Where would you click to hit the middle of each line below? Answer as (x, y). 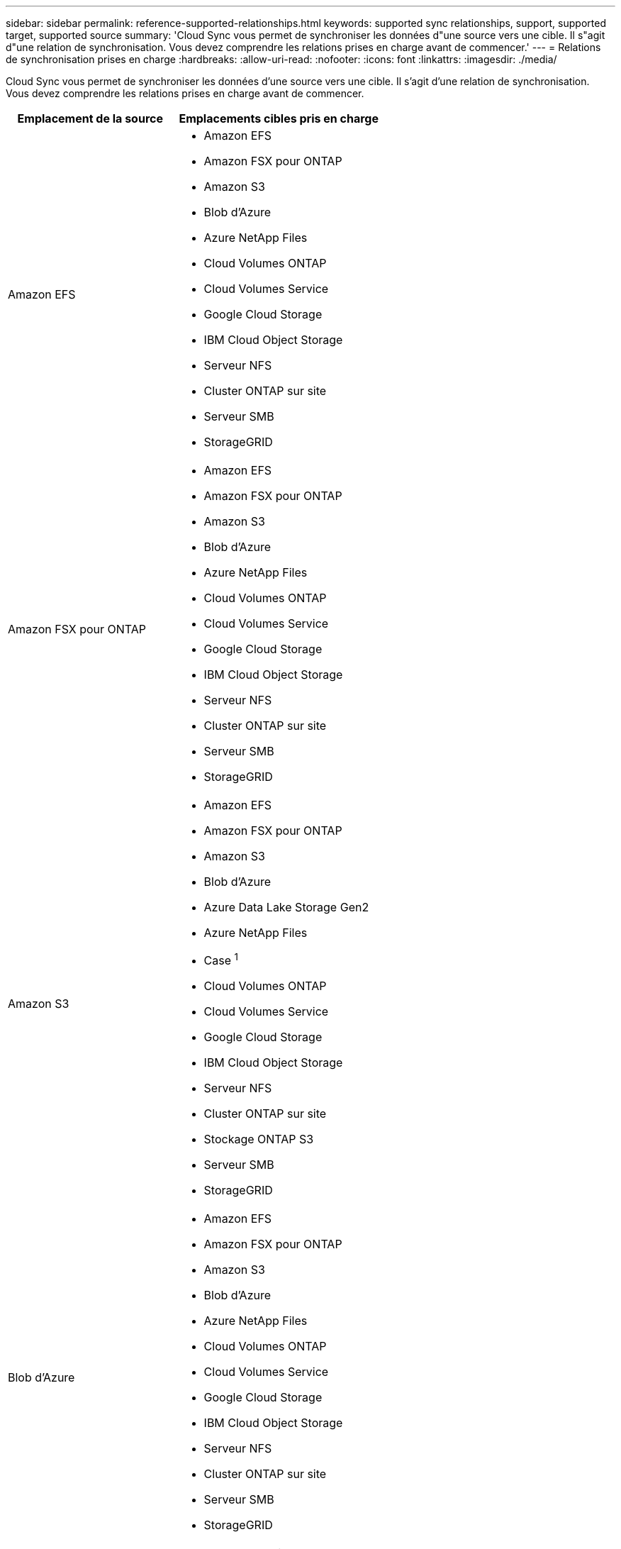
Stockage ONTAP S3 (259, 1139)
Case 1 (221, 960)
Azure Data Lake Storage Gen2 (286, 907)
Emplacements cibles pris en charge (279, 118)
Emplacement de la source (90, 118)
